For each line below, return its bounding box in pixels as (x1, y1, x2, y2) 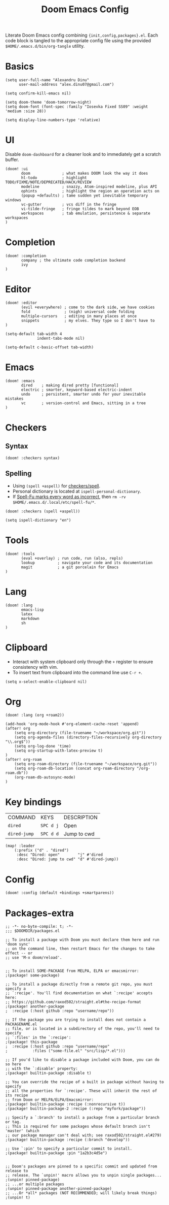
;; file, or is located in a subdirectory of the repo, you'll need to (5, 1026, 159, 1031)
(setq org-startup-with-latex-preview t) (14, 748, 103, 754)
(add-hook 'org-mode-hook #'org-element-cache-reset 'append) (5, 722, 139, 727)
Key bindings (5, 796, 62, 808)
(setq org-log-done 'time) (14, 744, 71, 749)
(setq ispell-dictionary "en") (5, 517, 71, 523)
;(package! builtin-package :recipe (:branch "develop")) (5, 1137, 130, 1143)
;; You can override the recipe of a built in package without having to (5, 1080, 164, 1085)
